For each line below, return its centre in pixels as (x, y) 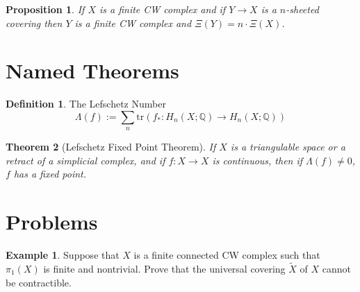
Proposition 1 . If (45, 9)
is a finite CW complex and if (162, 9)
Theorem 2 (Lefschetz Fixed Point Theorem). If (111, 147)
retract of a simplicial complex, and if (85, 160)
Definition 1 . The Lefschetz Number (86, 104)
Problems (52, 222)
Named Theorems (92, 70)
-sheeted (302, 9)
